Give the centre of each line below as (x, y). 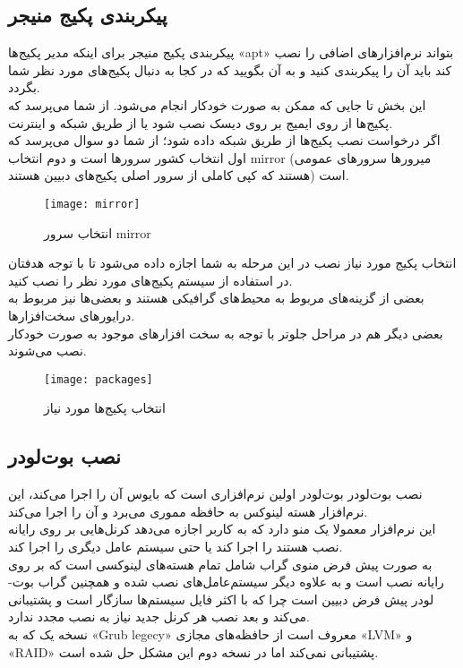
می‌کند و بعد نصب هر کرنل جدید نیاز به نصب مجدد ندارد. (159, 617)
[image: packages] (99, 379)
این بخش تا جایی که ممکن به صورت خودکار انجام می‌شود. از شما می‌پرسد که (217, 104)
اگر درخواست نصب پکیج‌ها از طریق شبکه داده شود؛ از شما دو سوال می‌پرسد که (224, 140)
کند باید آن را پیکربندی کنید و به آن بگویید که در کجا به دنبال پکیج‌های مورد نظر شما (230, 69)
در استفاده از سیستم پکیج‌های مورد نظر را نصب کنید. (150, 280)
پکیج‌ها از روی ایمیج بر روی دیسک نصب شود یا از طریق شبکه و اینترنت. (201, 122)
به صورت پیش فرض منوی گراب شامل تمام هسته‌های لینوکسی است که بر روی (220, 564)
